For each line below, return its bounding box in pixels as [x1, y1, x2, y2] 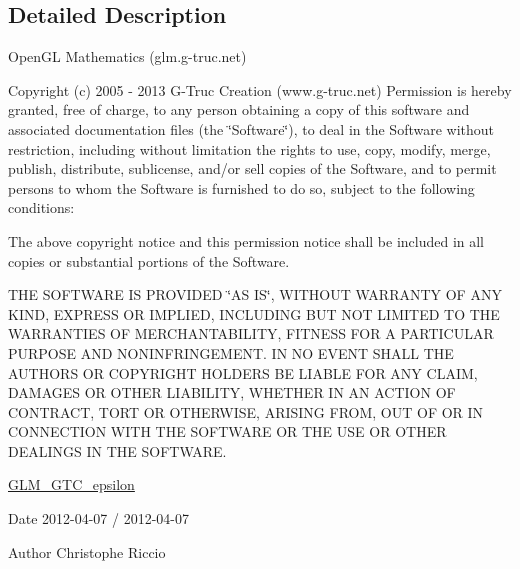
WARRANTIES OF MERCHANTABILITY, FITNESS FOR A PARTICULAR [8, 323, 494, 344]
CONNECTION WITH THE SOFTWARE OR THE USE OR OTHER [8, 421, 447, 442]
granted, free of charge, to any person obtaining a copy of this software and [8, 99, 470, 120]
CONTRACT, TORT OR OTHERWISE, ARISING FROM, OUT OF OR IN [8, 401, 484, 422]
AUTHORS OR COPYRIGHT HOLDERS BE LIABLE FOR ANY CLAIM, [8, 362, 478, 383]
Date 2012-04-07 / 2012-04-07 [8, 508, 189, 529]
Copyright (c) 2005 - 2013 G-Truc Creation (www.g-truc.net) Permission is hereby [8, 79, 512, 100]
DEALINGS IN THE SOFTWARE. [8, 440, 227, 461]
